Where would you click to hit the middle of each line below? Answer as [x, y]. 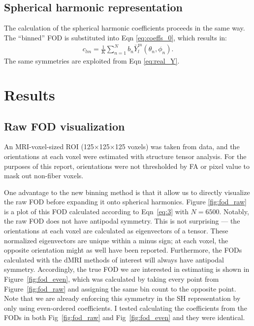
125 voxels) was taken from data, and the [177, 147]
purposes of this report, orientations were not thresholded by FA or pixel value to [127, 166]
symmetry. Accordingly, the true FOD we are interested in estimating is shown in [127, 269]
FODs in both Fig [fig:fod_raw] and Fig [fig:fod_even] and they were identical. [125, 317]
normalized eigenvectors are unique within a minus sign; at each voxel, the [116, 240]
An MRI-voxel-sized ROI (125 [49, 147]
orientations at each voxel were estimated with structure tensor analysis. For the [125, 156]
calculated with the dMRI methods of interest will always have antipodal [114, 259]
